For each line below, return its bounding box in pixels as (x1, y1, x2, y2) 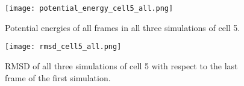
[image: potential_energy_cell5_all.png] (5, 4, 174, 13)
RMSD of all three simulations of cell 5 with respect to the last (5, 59, 238, 72)
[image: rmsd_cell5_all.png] (5, 42, 122, 51)
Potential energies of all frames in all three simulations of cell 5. (5, 21, 240, 33)
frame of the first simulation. (5, 71, 111, 84)
